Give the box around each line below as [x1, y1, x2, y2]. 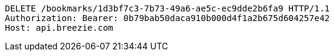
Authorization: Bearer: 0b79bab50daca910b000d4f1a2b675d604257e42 [5, 13, 330, 23]
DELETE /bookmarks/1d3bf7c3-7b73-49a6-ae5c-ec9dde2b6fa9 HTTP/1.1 [5, 4, 330, 13]
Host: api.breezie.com [5, 23, 114, 33]
